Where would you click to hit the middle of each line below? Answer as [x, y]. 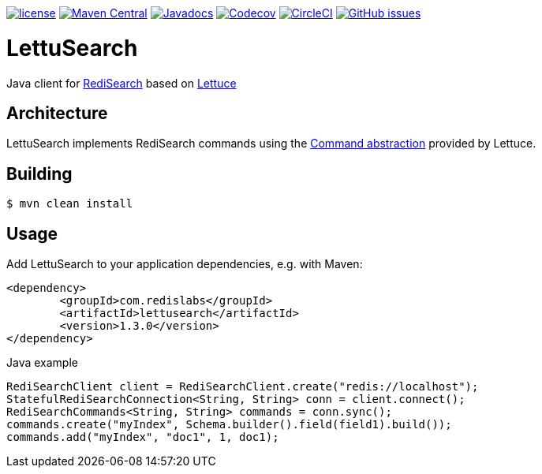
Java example [42, 363]
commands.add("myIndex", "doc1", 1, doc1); [143, 437]
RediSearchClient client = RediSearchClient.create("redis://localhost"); [243, 387]
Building [39, 174]
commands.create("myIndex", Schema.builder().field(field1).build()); [229, 425]
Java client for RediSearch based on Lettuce [121, 83]
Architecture [57, 113]
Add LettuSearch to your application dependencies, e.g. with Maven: [185, 264]
